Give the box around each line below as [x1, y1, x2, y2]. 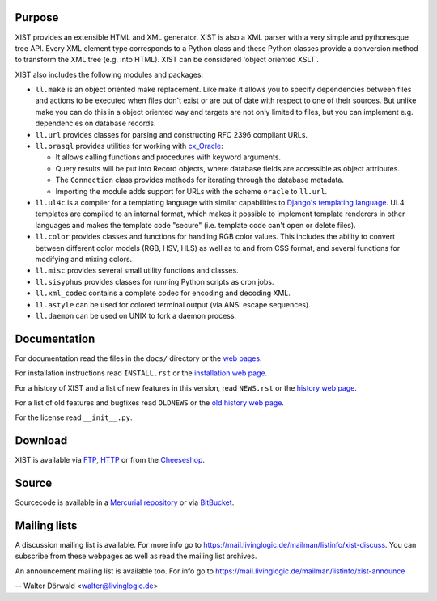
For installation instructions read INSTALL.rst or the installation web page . [15, 368, 268, 378]
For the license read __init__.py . [15, 413, 133, 422]
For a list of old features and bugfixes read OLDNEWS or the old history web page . [15, 397, 285, 408]
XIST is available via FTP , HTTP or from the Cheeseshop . [15, 455, 206, 465]
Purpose [15, 11, 59, 24]
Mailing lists [15, 518, 78, 532]
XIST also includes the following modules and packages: [15, 70, 204, 79]
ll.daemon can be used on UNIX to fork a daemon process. [35, 311, 237, 320]
